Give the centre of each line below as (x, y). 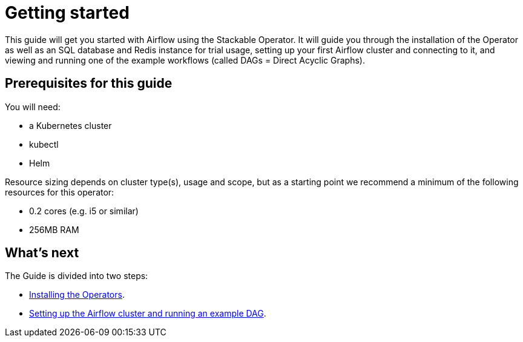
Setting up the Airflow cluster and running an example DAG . (148, 314)
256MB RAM (54, 229)
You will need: (33, 107)
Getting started (67, 13)
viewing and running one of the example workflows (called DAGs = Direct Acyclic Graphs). (185, 60)
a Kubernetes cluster (71, 125)
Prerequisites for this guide (89, 84)
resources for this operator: (60, 192)
